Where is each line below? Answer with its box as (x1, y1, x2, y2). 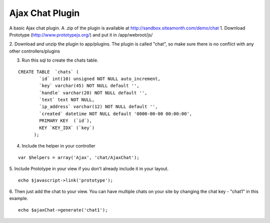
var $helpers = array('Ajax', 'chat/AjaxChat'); (18, 154, 139, 160)
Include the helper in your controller (21, 143, 96, 149)
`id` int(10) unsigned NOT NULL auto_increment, (39, 75, 161, 81)
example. (9, 195, 28, 201)
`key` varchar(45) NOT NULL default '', (39, 83, 139, 88)
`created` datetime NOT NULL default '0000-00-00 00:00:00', (39, 110, 192, 116)
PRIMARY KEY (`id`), (39, 118, 92, 123)
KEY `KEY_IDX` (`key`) (39, 125, 95, 130)
